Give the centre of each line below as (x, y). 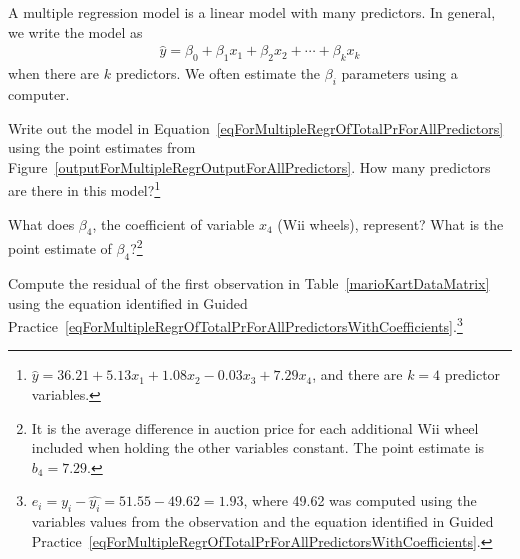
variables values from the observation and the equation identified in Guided (262, 521)
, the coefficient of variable (173, 223)
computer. (39, 94)
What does (41, 223)
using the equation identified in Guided (128, 302)
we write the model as (75, 31)
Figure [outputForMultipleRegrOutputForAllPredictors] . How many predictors (249, 166)
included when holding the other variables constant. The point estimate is (258, 447)
